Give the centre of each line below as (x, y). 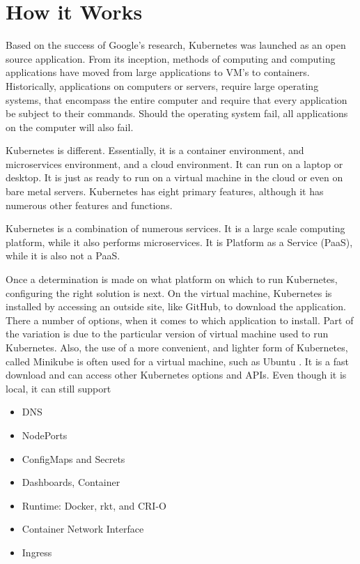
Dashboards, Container (71, 482)
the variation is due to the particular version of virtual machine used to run (167, 334)
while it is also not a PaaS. (63, 256)
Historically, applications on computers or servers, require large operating (162, 85)
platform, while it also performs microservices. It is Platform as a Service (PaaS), (179, 242)
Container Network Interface (83, 529)
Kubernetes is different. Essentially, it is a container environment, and (155, 150)
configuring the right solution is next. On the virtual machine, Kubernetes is (169, 292)
